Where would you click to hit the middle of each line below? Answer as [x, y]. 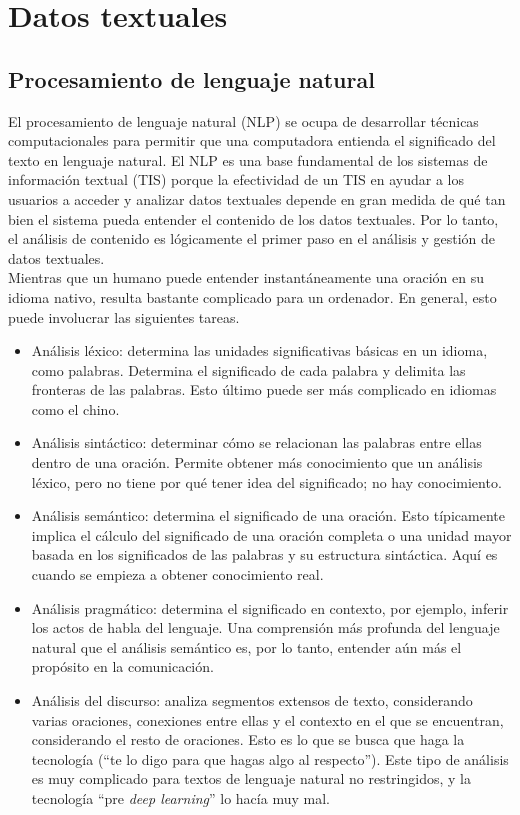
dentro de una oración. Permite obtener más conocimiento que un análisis [257, 462]
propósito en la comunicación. [122, 666]
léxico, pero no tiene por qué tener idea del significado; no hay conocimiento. [266, 481]
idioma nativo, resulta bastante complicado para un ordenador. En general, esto [252, 296]
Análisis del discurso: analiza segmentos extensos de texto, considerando [252, 700]
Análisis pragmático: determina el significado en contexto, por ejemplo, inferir [270, 607]
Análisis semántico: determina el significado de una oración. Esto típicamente [268, 515]
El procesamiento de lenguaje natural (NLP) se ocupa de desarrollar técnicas [243, 120]
